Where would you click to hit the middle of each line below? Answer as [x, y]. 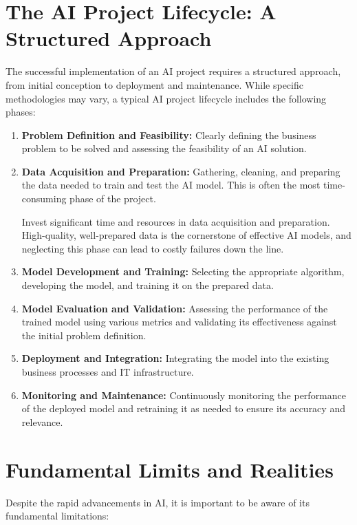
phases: [21, 112]
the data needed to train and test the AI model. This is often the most [171, 185]
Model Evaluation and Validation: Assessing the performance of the [175, 308]
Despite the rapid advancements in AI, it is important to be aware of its [158, 502]
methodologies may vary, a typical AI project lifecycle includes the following [166, 98]
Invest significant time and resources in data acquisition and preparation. [176, 221]
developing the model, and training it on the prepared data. [148, 285]
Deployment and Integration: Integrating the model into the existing [175, 358]
